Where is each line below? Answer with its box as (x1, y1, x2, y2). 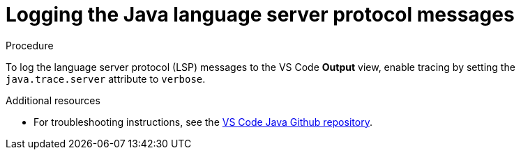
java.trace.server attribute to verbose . (6, 72, 206, 85)
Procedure (6, 39, 54, 51)
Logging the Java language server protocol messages (6, 3, 515, 26)
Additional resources (6, 94, 100, 106)
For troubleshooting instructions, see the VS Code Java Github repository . (33, 115, 372, 128)
